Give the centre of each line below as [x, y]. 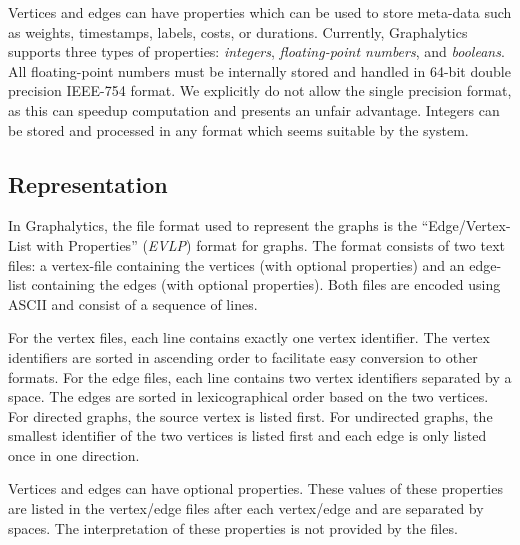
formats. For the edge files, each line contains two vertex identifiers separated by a [260, 376]
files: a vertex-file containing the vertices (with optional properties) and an [236, 264]
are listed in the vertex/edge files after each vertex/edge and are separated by [246, 508]
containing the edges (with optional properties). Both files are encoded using [266, 284]
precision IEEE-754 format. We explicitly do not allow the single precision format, [260, 90]
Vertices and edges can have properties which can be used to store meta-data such [260, 12]
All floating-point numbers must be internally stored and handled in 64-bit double [259, 70]
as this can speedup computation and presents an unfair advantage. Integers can [254, 109]
